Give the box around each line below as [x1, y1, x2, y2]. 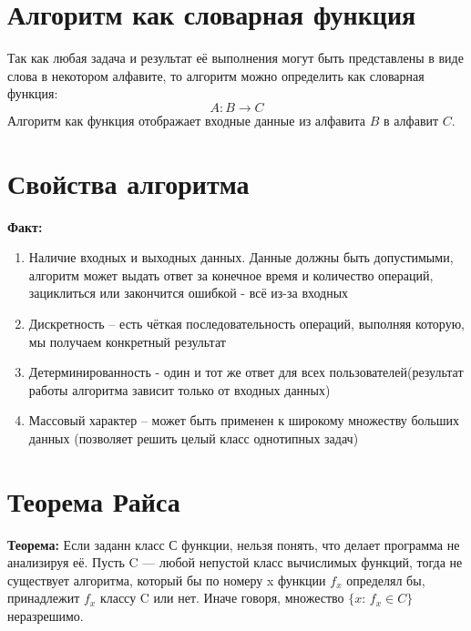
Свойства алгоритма [7, 164, 250, 201]
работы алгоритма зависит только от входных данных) [28, 380, 331, 399]
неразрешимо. [7, 606, 84, 626]
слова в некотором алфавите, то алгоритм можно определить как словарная [7, 66, 425, 85]
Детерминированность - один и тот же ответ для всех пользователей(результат [28, 362, 464, 382]
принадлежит [7, 588, 80, 607]
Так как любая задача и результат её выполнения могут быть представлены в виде [7, 48, 464, 67]
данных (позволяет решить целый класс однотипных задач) [28, 428, 359, 447]
